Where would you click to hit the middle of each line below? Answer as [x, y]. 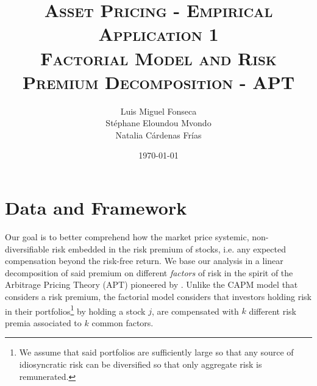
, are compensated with [195, 311]
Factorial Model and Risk [158, 58]
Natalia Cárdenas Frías [158, 134]
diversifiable [27, 248]
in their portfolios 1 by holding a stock [75, 310]
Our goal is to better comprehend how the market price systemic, [127, 237]
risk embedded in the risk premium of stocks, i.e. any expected [169, 248]
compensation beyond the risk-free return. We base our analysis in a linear [144, 261]
